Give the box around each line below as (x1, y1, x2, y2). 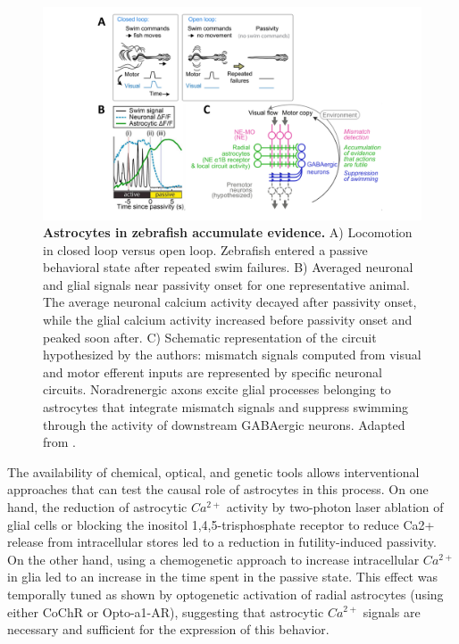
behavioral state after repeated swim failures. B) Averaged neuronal (43, 258, 413, 277)
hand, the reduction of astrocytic (7, 498, 188, 516)
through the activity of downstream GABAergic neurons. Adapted (43, 415, 405, 433)
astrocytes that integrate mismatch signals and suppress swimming (43, 398, 409, 417)
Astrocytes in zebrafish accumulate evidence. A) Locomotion (43, 223, 413, 242)
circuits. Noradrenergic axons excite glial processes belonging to (43, 380, 391, 399)
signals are (363, 602, 421, 621)
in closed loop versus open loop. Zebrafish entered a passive (43, 240, 368, 259)
